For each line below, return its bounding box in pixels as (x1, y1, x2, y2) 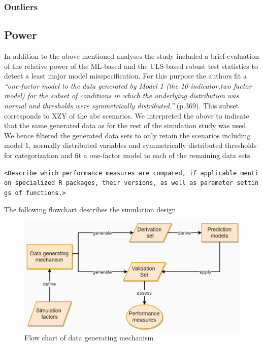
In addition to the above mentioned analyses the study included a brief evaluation (4, 51, 259, 61)
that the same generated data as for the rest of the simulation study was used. (4, 120, 248, 131)
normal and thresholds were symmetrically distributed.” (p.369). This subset (4, 100, 239, 111)
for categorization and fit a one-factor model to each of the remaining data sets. (4, 149, 252, 160)
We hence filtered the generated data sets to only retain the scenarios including (4, 130, 251, 140)
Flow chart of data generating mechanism (24, 332, 154, 342)
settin (237, 179, 259, 187)
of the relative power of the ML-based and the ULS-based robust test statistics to (4, 60, 258, 71)
